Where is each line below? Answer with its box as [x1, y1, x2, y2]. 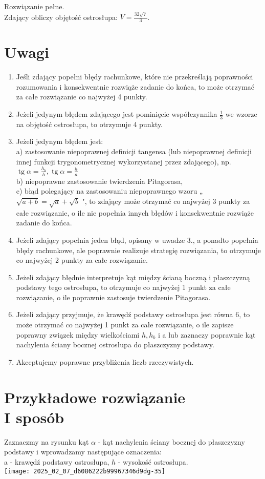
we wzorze [225, 109, 257, 119]
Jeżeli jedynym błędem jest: [16, 136, 103, 147]
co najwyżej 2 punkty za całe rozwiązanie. [16, 255, 148, 265]
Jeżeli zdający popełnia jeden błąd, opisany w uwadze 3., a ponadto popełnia [16, 234, 258, 245]
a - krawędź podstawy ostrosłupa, [4, 456, 109, 467]
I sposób [4, 406, 64, 427]
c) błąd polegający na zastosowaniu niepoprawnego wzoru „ [16, 185, 203, 196]
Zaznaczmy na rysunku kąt [4, 436, 89, 447]
